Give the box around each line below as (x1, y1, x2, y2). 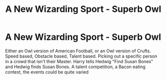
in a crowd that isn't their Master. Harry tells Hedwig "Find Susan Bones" (5, 58, 154, 64)
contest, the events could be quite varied (5, 69, 89, 75)
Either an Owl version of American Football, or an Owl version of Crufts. (5, 48, 151, 54)
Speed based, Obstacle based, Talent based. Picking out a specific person (5, 53, 158, 59)
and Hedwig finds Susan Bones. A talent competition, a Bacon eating (5, 64, 146, 70)
